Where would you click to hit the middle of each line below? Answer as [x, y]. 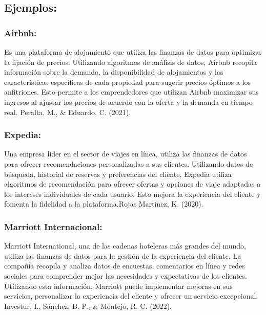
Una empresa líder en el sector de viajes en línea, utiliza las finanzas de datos [126, 154]
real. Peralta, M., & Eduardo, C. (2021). [68, 112]
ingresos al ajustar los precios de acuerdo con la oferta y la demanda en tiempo [128, 102]
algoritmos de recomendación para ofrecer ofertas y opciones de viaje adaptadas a [132, 184]
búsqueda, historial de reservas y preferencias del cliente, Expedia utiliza [118, 174]
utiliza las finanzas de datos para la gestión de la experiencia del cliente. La [123, 255]
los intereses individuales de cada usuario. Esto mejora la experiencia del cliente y [132, 194]
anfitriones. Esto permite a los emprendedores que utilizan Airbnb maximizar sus [131, 92]
